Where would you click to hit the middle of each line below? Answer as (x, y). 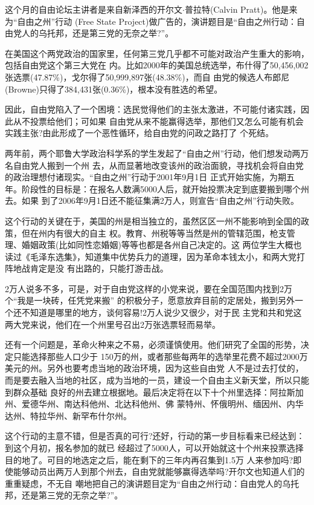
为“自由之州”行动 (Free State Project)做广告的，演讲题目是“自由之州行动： (151, 21)
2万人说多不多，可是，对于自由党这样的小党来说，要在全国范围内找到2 (144, 288)
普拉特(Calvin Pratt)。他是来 (241, 9)
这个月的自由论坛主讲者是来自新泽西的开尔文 (94, 9)
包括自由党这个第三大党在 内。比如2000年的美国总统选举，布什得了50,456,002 (157, 65)
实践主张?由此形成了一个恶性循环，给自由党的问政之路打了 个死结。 (139, 133)
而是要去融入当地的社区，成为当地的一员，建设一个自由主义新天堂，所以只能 (157, 380)
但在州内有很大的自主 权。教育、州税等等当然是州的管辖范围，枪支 (154, 233)
